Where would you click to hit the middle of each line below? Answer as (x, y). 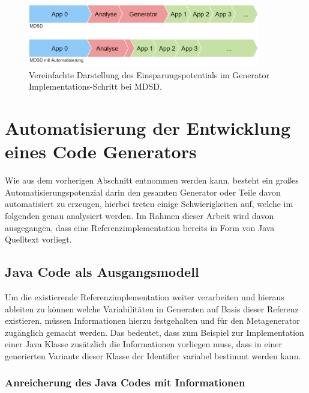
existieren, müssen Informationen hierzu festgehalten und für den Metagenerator (152, 320)
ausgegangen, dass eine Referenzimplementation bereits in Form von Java (140, 227)
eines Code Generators (101, 151)
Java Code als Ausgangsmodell (102, 272)
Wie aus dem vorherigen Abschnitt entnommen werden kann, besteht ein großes (152, 180)
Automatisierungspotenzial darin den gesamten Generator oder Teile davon (143, 192)
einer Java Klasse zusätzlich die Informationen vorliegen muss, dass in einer (144, 344)
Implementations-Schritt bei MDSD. (95, 86)
